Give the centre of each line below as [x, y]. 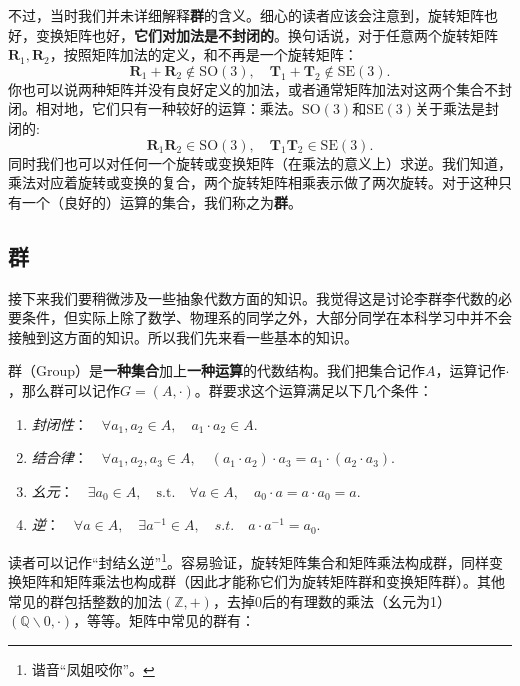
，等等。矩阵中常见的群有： [164, 620]
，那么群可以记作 [64, 389]
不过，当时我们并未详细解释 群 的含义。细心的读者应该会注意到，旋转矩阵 [246, 15]
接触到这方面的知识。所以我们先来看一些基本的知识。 [183, 336]
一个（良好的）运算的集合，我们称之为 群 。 [161, 201]
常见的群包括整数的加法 [85, 600]
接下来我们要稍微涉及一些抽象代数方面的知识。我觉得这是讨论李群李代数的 [253, 297]
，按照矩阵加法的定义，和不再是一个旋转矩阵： [203, 54]
